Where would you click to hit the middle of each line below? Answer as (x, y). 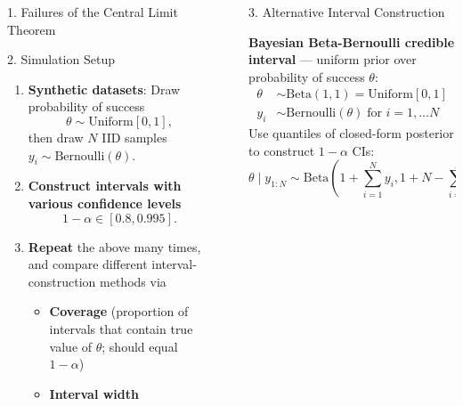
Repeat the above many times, (114, 246)
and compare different (88, 264)
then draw (56, 137)
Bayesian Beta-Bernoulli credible (352, 41)
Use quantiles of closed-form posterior (351, 133)
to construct (282, 150)
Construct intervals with (105, 186)
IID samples (134, 137)
